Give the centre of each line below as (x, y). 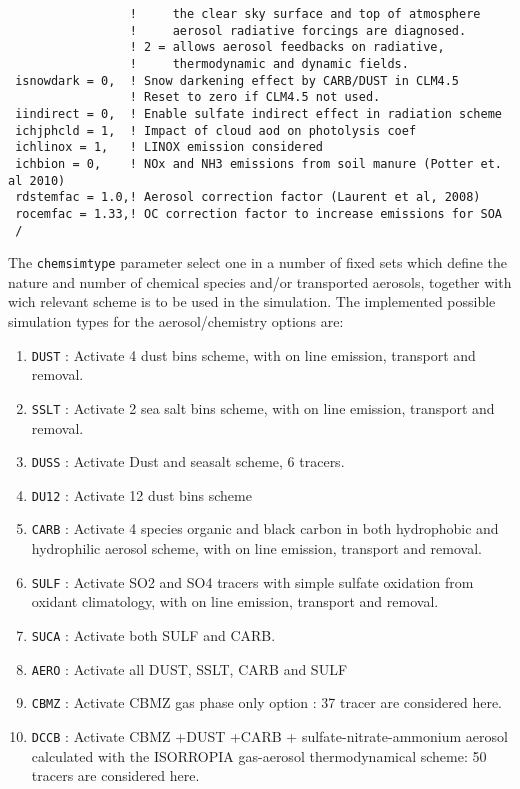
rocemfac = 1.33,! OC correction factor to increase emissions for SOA (258, 213)
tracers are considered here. (115, 775)
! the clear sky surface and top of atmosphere (305, 14)
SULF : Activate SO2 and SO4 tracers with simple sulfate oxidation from (252, 581)
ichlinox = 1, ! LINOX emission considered (169, 147)
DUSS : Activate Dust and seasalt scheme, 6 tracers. (188, 461)
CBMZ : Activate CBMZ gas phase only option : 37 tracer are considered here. (267, 702)
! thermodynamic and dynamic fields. (269, 63)
